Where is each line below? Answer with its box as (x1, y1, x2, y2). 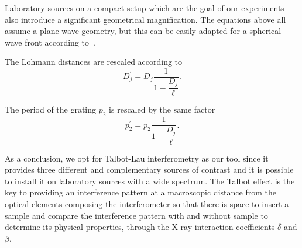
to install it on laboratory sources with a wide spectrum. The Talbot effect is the (5, 174, 295, 187)
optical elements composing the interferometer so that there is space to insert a (5, 197, 289, 209)
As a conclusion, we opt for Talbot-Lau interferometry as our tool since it (5, 152, 269, 164)
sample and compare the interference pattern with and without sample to (5, 209, 268, 221)
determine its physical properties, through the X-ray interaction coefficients (5, 221, 275, 233)
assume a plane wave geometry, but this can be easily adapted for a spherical (5, 25, 282, 37)
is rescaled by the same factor (109, 103, 215, 116)
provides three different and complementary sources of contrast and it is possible (5, 163, 294, 176)
